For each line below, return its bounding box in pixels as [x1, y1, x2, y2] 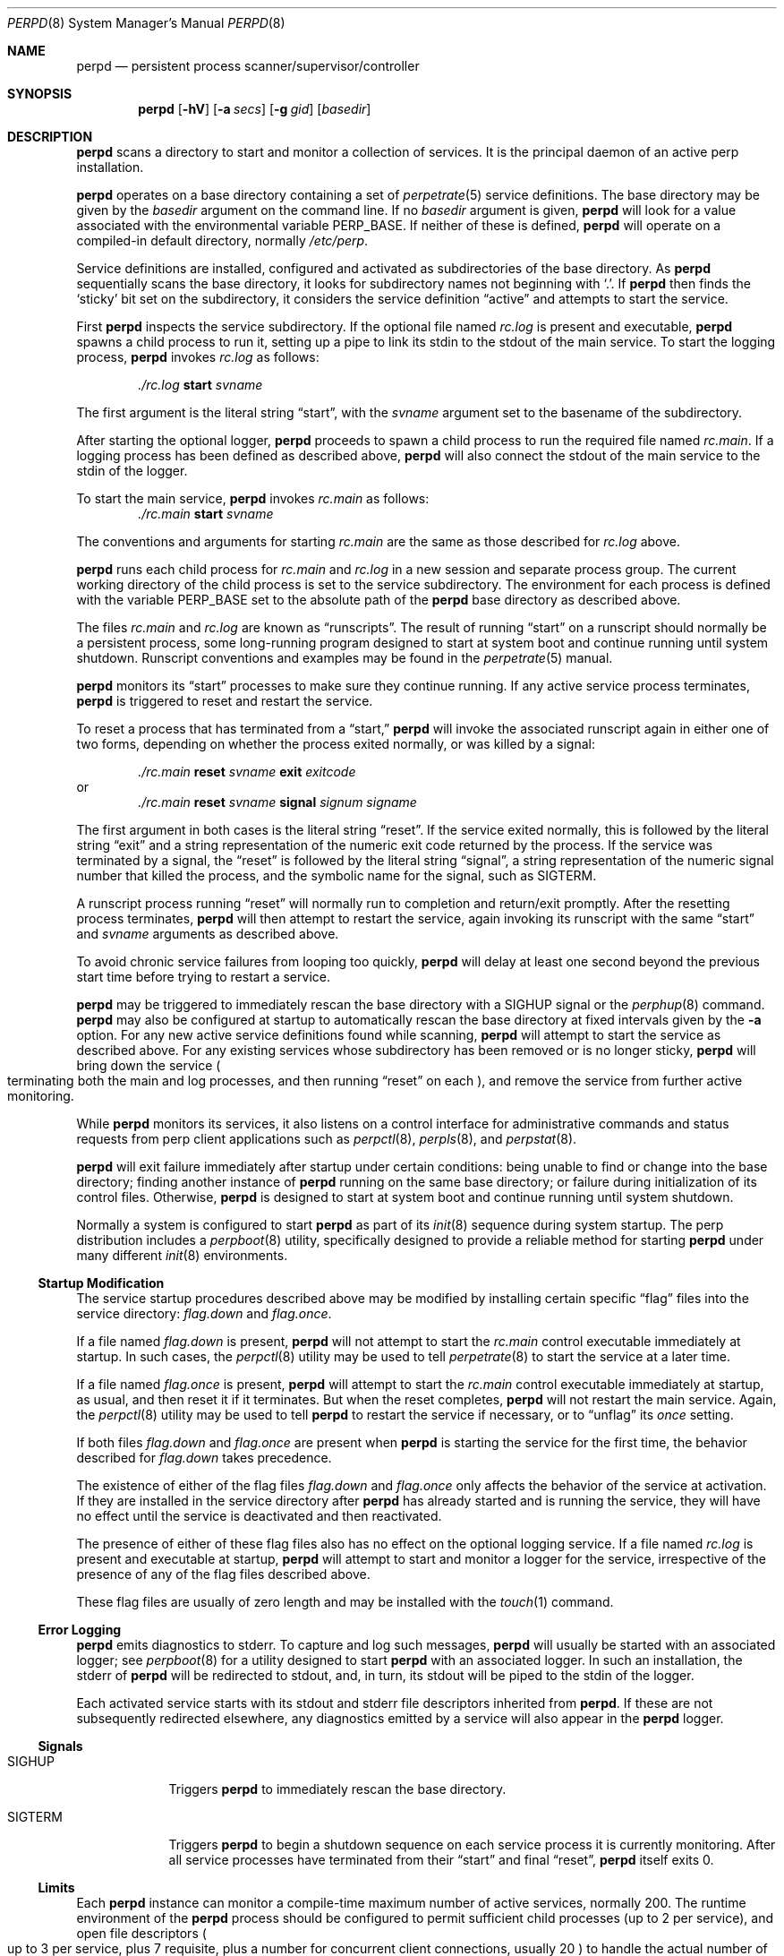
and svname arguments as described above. [76, 926, 339, 941]
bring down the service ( [76, 1058, 221, 1073]
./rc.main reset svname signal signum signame [138, 794, 417, 810]
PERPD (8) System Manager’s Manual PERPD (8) [7, 15, 285, 30]
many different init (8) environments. [76, 1248, 288, 1263]
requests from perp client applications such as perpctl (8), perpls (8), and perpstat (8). [76, 1131, 577, 1146]
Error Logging [38, 1622, 122, 1637]
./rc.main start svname [138, 506, 274, 521]
